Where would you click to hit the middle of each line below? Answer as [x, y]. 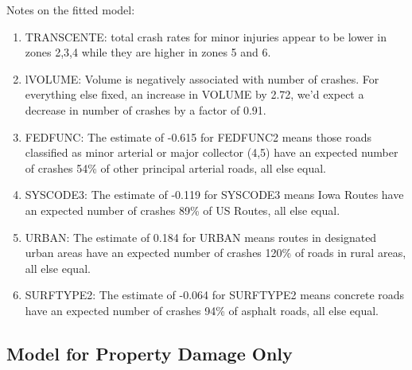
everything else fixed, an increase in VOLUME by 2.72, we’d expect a [194, 94]
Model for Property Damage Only [150, 353]
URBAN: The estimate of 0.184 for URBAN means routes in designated [201, 237]
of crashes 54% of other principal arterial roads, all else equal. [175, 167]
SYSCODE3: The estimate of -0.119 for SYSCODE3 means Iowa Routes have [214, 195]
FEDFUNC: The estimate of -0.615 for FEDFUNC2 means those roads [198, 136]
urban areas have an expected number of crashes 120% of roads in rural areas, [216, 253]
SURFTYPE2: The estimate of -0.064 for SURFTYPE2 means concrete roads [215, 295]
